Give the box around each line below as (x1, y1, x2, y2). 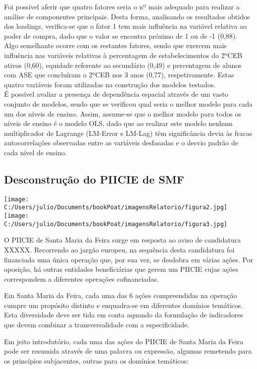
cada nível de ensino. (4, 147, 67, 157)
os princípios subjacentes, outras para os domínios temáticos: (4, 355, 189, 366)
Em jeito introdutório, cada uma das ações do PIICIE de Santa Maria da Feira (4, 336, 244, 346)
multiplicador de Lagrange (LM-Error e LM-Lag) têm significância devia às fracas (4, 127, 253, 138)
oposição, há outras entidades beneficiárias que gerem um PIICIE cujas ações (4, 264, 239, 274)
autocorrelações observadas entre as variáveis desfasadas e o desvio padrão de (4, 137, 238, 148)
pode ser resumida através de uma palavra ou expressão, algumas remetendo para (4, 346, 252, 356)
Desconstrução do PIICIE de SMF (4, 171, 184, 186)
